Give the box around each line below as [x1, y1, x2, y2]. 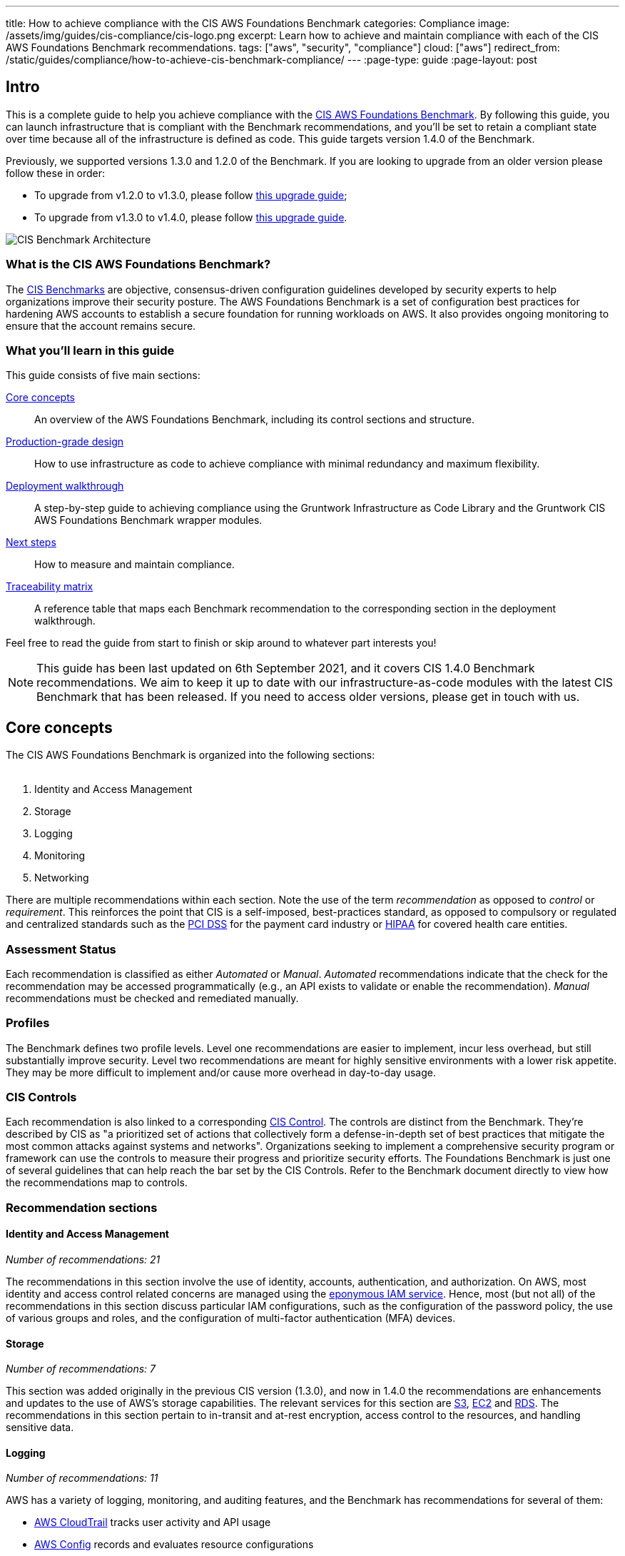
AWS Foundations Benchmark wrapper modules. [34, 514, 263, 527]
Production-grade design [6, 435, 124, 448]
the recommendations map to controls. [6, 1176, 188, 1189]
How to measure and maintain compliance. [34, 558, 235, 571]
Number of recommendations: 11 [6, 1472, 158, 1485]
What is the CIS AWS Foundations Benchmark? [6, 257, 271, 272]
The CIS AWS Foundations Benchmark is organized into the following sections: [6, 749, 375, 762]
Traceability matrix [6, 580, 93, 593]
